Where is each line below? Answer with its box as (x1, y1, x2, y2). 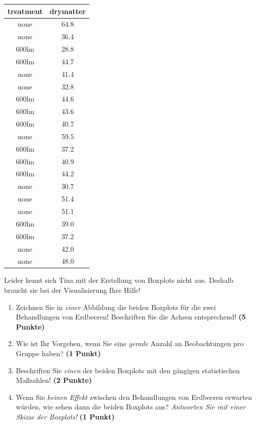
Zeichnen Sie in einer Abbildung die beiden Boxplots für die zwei (16, 301, 216, 312)
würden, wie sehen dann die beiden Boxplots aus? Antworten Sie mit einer (16, 401, 246, 412)
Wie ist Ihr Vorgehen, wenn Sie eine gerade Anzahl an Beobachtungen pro (16, 338, 244, 349)
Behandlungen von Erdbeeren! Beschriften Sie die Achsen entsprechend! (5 (16, 311, 246, 322)
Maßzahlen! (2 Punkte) (16, 375, 92, 385)
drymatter (49, 6, 86, 16)
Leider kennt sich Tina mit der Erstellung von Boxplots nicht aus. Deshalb (4, 275, 234, 285)
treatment (8, 6, 43, 16)
